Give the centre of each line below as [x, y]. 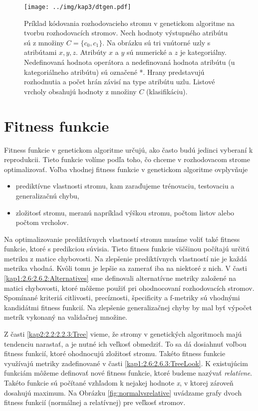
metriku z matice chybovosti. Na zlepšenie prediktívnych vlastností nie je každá [126, 258]
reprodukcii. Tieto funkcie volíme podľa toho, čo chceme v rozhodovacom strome [127, 159]
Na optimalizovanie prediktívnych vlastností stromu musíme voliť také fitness [122, 239]
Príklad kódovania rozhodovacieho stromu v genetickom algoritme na [129, 23]
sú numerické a [149, 52]
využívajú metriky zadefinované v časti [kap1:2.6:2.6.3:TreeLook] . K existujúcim [126, 363]
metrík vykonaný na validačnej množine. [66, 317]
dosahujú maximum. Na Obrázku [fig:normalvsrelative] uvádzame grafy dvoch [123, 392]
